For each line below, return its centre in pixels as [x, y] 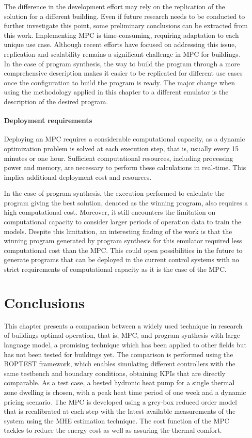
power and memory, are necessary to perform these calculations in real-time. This [125, 167]
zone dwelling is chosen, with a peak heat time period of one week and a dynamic [125, 392]
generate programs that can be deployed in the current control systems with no [122, 259]
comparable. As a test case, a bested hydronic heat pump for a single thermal [119, 383]
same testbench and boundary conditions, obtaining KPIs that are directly [115, 373]
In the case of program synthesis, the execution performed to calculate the [114, 193]
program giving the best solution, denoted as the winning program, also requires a [126, 202]
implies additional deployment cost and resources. [78, 177]
